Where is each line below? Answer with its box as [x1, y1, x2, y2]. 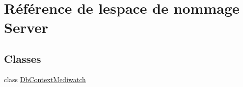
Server [4, 17, 49, 37]
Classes [4, 51, 41, 66]
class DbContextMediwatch [4, 74, 86, 84]
